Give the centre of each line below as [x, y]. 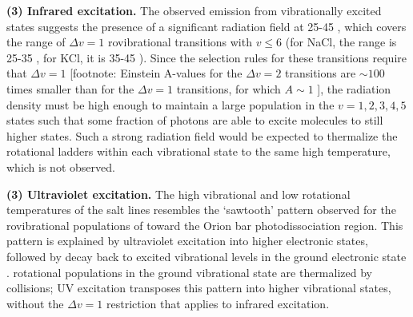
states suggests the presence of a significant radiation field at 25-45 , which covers [206, 26]
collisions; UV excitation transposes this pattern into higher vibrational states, [199, 288]
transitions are [321, 73]
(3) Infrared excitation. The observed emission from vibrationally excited [194, 10]
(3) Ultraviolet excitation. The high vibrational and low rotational [178, 194]
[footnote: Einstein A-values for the [156, 73]
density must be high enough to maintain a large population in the [170, 104]
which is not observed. [61, 166]
